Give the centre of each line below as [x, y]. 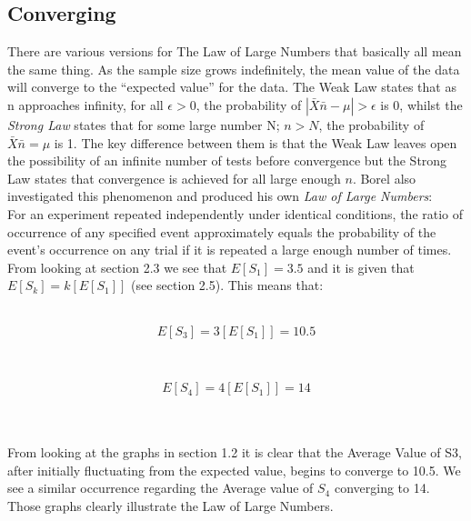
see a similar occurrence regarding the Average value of [160, 488]
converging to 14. [382, 488]
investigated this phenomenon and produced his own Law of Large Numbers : [220, 196]
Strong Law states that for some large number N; [144, 124]
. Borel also [384, 178]
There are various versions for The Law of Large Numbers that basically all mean [235, 51]
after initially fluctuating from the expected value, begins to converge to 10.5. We [234, 470]
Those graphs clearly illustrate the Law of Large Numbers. [170, 506]
